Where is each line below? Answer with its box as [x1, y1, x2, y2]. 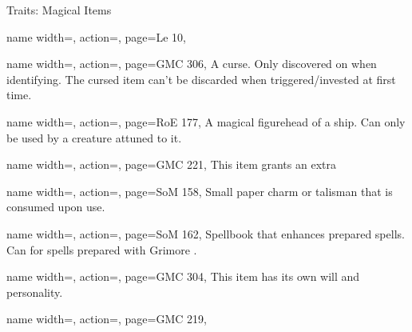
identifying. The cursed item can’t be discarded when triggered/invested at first [6, 70, 396, 87]
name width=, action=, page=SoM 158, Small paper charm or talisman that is [6, 182, 393, 199]
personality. [6, 283, 63, 300]
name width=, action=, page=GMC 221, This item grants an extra [6, 156, 336, 173]
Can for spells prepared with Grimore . [6, 241, 197, 258]
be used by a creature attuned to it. [6, 129, 182, 146]
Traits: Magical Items [6, 2, 112, 18]
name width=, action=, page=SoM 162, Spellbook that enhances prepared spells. [6, 225, 405, 242]
